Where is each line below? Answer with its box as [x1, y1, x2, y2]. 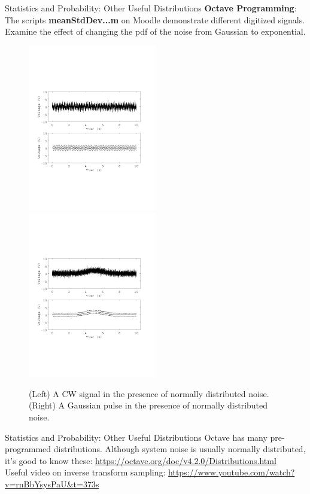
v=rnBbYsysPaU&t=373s [5, 478, 99, 490]
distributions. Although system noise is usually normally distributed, [53, 443, 306, 455]
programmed [5, 443, 51, 455]
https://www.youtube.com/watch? [168, 466, 295, 478]
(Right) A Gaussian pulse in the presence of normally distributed [29, 399, 268, 411]
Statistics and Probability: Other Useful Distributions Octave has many [5, 431, 268, 443]
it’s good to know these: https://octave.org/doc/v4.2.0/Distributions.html [5, 454, 276, 466]
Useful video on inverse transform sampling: [5, 466, 166, 478]
